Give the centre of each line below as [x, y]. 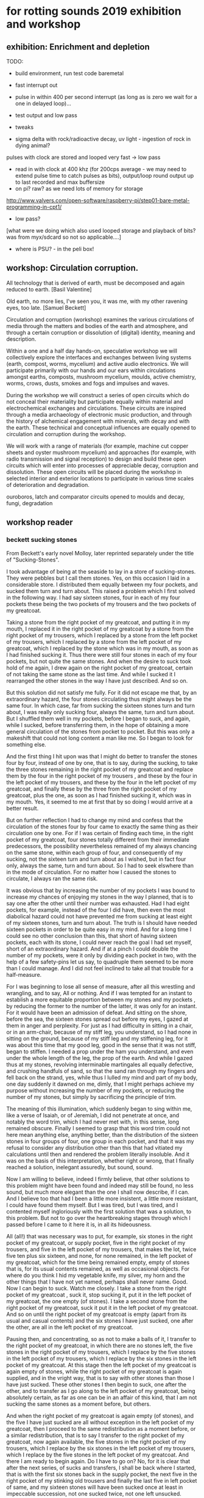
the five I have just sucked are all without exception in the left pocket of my [100, 1422]
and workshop [44, 24]
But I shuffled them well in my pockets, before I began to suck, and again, [98, 718]
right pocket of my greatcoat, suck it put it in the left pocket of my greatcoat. [102, 1307]
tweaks [24, 127]
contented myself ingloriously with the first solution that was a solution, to [99, 1211]
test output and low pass [46, 115]
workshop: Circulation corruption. [72, 268]
